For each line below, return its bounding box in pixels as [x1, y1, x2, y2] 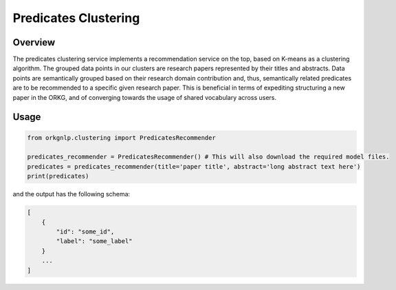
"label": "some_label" [56, 238, 133, 245]
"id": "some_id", [56, 227, 115, 236]
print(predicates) [27, 172, 89, 180]
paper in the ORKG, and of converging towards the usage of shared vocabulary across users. [12, 93, 276, 101]
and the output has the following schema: [12, 190, 131, 198]
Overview [12, 37, 56, 48]
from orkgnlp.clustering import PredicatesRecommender [27, 134, 216, 141]
